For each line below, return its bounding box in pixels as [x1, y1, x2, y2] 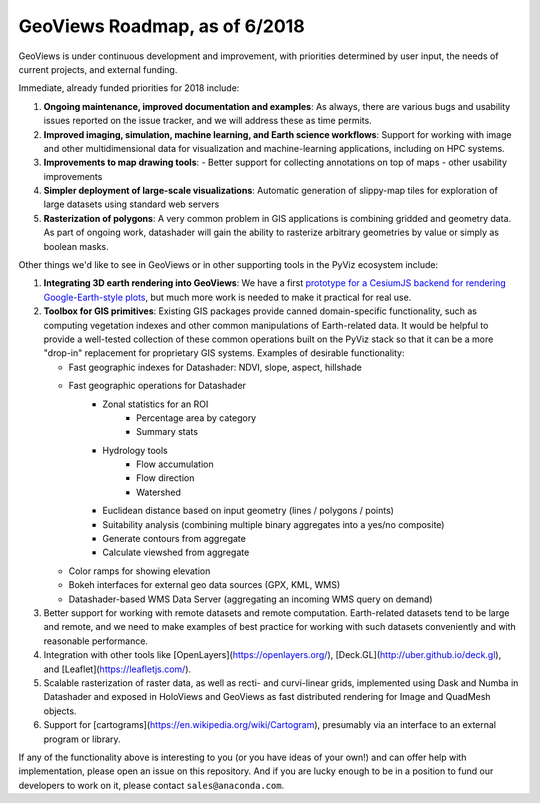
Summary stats [136, 426, 199, 438]
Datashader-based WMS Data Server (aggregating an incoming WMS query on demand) [68, 593, 434, 605]
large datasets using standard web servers [43, 198, 220, 210]
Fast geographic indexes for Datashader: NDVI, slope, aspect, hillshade [68, 361, 362, 373]
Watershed [136, 486, 182, 498]
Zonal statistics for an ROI [102, 398, 209, 410]
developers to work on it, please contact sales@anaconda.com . [18, 779, 285, 791]
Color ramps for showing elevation [68, 565, 211, 577]
